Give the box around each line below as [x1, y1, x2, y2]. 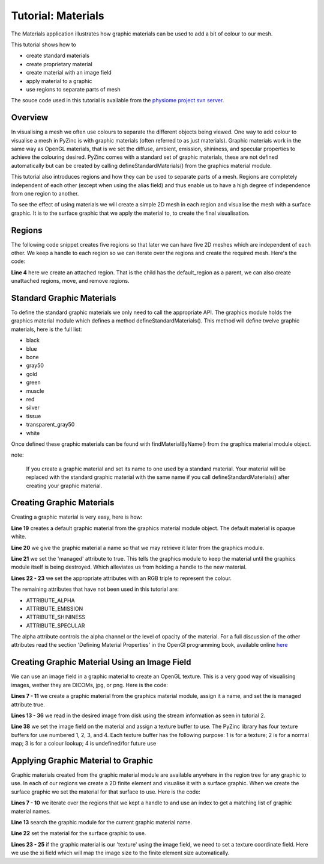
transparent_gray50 [26, 421, 75, 428]
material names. [11, 807, 51, 815]
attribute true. [11, 701, 45, 708]
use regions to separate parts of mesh [26, 85, 121, 93]
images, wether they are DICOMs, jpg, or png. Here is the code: [11, 681, 168, 688]
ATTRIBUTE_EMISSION [26, 605, 83, 612]
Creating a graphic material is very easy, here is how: [11, 513, 143, 520]
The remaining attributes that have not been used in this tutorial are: [11, 585, 179, 593]
